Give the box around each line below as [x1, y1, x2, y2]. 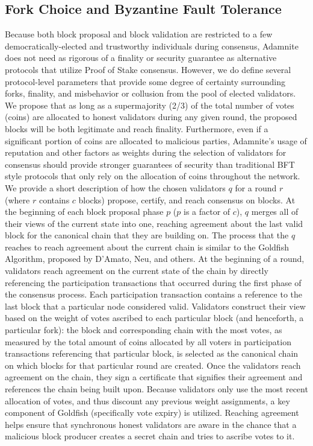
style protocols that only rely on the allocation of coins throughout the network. [5, 170, 300, 182]
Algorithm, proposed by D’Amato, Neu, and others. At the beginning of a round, [5, 252, 305, 265]
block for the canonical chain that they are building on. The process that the [5, 229, 289, 241]
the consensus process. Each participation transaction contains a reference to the [5, 288, 303, 301]
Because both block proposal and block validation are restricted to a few [5, 28, 273, 40]
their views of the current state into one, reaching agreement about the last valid [5, 217, 303, 229]
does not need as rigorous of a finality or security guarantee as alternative [5, 51, 277, 64]
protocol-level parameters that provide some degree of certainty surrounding [5, 75, 286, 88]
